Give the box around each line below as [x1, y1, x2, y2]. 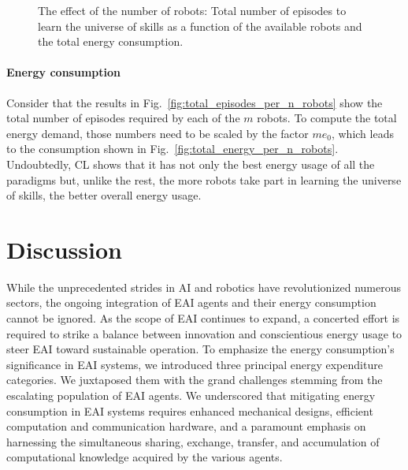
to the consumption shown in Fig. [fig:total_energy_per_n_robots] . [6, 140, 339, 157]
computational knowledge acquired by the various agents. [6, 449, 283, 465]
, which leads [331, 125, 394, 141]
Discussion [6, 233, 122, 265]
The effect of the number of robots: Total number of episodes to [38, 2, 347, 18]
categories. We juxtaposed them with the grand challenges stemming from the [6, 371, 383, 388]
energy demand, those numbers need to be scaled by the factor [6, 125, 309, 141]
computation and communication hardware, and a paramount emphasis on [6, 418, 366, 435]
